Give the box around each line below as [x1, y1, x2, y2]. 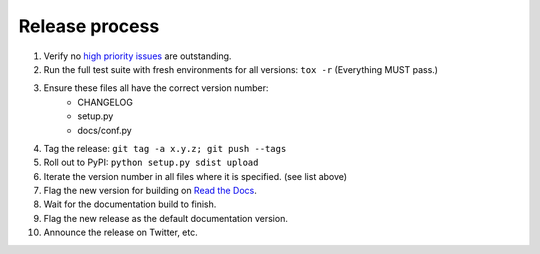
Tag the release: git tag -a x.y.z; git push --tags [43, 142, 287, 154]
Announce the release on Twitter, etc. [43, 226, 199, 239]
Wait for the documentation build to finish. [43, 198, 217, 210]
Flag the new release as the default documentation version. [43, 212, 289, 224]
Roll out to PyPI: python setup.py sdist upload [43, 156, 259, 169]
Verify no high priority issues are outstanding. [43, 50, 232, 62]
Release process [18, 15, 160, 37]
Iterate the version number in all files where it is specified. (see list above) [43, 170, 348, 182]
